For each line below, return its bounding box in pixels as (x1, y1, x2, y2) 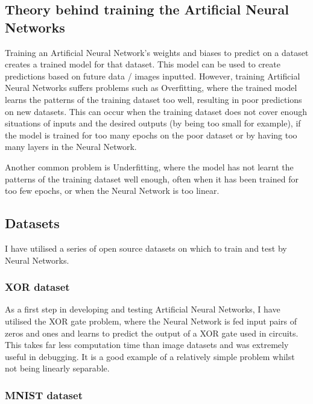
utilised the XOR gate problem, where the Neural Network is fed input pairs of (5, 314, 297, 327)
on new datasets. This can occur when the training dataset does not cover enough (5, 105, 307, 117)
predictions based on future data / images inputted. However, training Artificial (5, 69, 300, 82)
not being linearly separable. (5, 362, 110, 374)
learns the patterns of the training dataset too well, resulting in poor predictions (5, 93, 302, 105)
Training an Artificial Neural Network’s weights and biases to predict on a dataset (5, 46, 309, 58)
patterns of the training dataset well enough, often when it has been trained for (5, 172, 299, 185)
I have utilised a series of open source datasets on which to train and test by (5, 241, 287, 254)
